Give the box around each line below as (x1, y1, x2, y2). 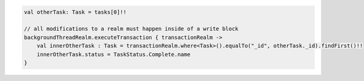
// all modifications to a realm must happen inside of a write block (24, 25, 239, 33)
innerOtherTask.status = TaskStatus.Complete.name (36, 51, 190, 57)
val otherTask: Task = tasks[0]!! (24, 8, 127, 15)
